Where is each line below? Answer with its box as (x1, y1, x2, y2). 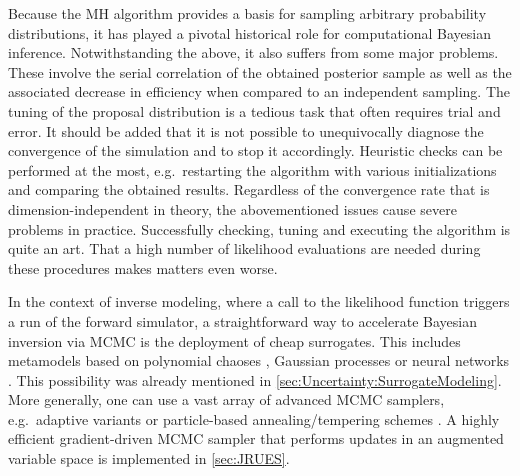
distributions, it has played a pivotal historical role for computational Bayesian (8, 22, 491, 43)
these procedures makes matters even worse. (8, 257, 278, 278)
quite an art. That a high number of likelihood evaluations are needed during (8, 238, 481, 259)
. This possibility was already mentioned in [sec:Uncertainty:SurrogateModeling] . (8, 369, 502, 390)
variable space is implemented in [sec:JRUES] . (8, 448, 290, 469)
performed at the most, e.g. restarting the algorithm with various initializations (8, 159, 497, 180)
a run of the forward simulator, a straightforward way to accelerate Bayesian (8, 310, 477, 331)
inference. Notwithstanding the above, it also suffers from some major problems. (8, 42, 499, 63)
